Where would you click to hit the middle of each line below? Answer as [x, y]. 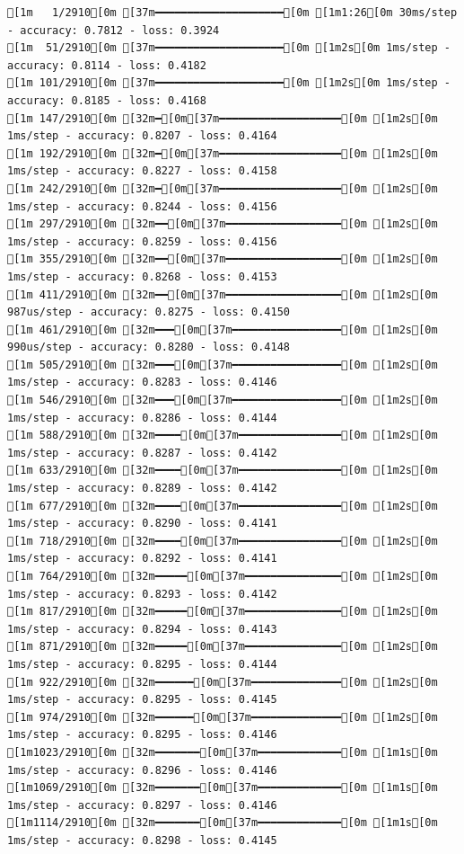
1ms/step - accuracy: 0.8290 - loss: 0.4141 [142, 524]
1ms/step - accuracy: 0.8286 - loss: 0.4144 [142, 418]
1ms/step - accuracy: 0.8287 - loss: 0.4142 [142, 453]
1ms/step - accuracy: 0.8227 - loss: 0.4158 [142, 171]
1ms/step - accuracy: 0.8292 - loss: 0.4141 [142, 559]
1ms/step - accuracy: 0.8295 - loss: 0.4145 [142, 700]
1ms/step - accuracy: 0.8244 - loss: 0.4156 [142, 206]
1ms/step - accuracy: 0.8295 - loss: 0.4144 [142, 664]
